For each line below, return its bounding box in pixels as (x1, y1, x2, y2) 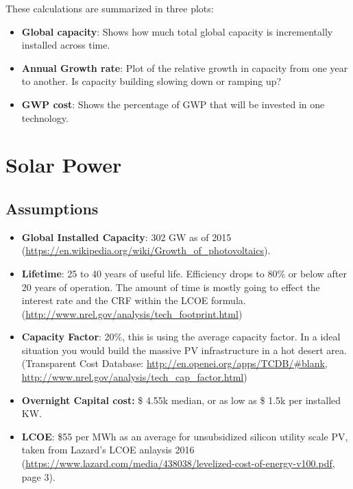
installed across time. (21, 38, 110, 52)
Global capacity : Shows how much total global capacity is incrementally (21, 24, 333, 38)
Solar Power (5, 151, 122, 179)
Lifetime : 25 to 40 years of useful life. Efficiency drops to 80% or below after (21, 266, 348, 280)
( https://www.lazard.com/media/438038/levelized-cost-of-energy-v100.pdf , (21, 456, 335, 471)
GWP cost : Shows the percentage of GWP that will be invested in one (21, 97, 325, 111)
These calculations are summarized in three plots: (5, 1, 214, 15)
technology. (21, 110, 69, 125)
